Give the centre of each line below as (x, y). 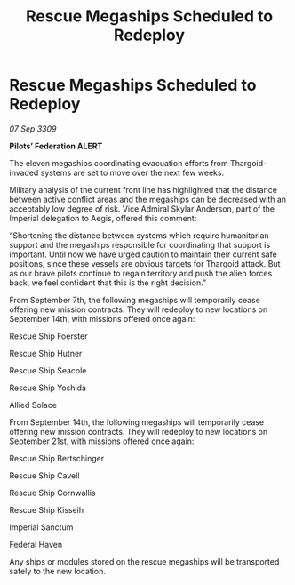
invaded (24, 172)
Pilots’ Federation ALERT (56, 146)
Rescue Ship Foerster (48, 336)
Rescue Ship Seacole (48, 370)
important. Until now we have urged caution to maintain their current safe (143, 254)
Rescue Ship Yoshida (48, 388)
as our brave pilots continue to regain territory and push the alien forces (141, 273)
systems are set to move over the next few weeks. (132, 172)
